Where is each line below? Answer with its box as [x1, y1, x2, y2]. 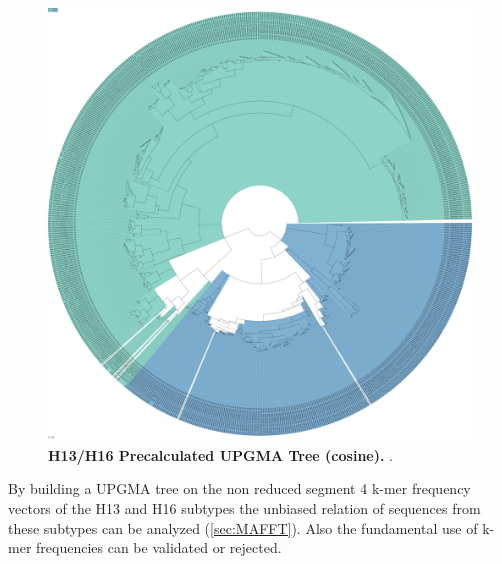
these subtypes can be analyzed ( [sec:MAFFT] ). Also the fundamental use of [8, 517, 478, 538]
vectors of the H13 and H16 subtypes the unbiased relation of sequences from [8, 498, 481, 519]
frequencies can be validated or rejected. [36, 537, 282, 558]
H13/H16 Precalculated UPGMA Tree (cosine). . [48, 444, 394, 465]
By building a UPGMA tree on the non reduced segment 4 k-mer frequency [8, 478, 471, 499]
